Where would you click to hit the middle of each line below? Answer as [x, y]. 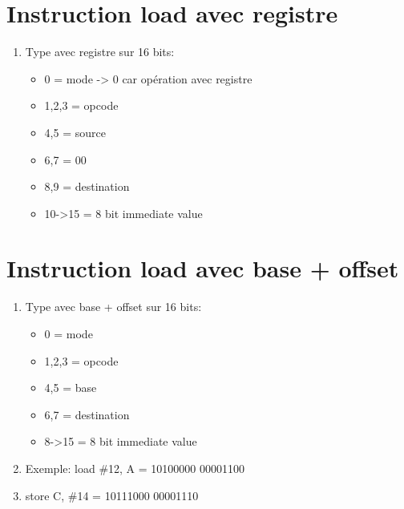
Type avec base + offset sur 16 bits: [113, 307]
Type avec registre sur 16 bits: [100, 52]
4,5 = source [75, 132]
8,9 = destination [87, 186]
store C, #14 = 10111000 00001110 [112, 495]
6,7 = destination [87, 414]
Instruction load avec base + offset [203, 268]
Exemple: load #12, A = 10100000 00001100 [135, 468]
